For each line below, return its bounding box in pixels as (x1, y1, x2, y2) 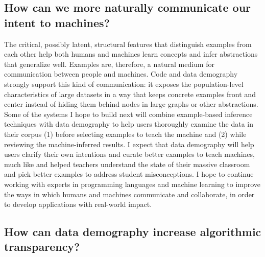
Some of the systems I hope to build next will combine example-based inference (4, 108, 253, 119)
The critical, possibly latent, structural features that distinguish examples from (4, 38, 252, 49)
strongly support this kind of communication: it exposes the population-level (4, 78, 244, 89)
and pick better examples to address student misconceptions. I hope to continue (4, 169, 254, 179)
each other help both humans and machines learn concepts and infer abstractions (4, 49, 258, 59)
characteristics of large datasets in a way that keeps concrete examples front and (4, 88, 256, 99)
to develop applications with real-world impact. (4, 199, 152, 209)
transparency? (4, 239, 80, 254)
